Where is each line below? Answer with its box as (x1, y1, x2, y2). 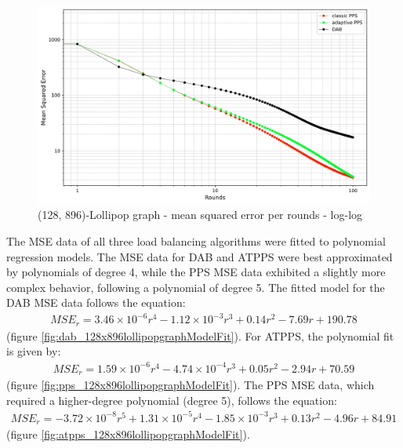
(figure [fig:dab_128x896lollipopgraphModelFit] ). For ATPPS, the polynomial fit (6, 327, 394, 344)
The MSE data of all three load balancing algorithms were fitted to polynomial (6, 232, 386, 249)
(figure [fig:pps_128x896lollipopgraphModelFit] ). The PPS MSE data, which (6, 377, 375, 393)
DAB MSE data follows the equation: (6, 294, 186, 311)
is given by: (6, 343, 61, 359)
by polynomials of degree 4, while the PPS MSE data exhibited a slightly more (6, 264, 386, 280)
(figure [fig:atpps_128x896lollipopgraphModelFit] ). (6, 426, 250, 443)
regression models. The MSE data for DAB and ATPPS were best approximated (6, 248, 393, 264)
